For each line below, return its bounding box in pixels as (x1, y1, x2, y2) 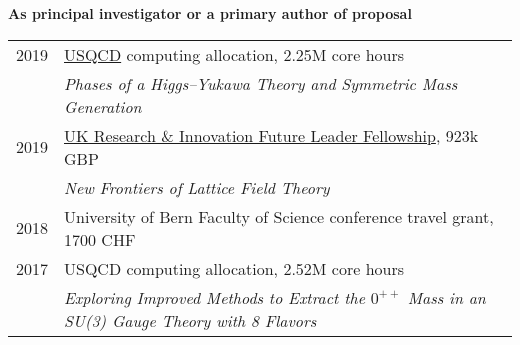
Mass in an (407, 285, 486, 309)
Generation (64, 94, 142, 118)
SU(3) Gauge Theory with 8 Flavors (64, 308, 317, 332)
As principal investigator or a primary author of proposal (8, 3, 412, 23)
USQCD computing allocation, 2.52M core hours (64, 256, 405, 280)
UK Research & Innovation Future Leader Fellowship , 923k (64, 123, 479, 147)
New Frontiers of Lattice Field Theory (64, 175, 330, 199)
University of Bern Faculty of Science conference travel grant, (64, 204, 494, 228)
